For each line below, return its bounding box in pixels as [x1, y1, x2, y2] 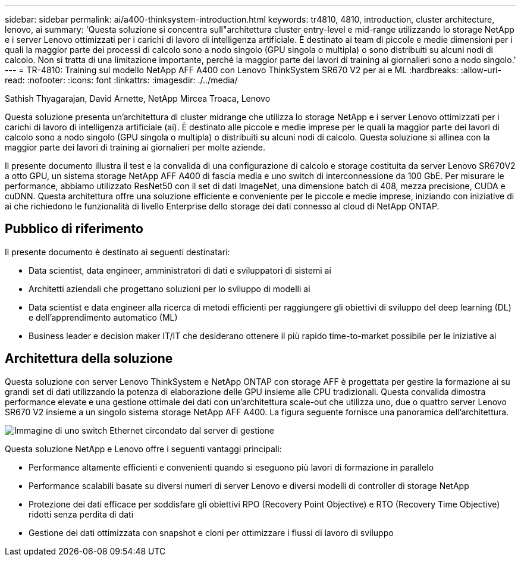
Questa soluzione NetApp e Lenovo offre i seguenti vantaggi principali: [5, 443, 282, 454]
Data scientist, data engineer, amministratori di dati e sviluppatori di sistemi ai [29, 265, 331, 275]
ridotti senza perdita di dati [29, 509, 134, 519]
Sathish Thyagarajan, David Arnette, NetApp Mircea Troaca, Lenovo [5, 93, 271, 104]
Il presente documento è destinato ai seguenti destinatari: [5, 246, 230, 257]
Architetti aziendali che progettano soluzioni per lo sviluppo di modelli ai [29, 283, 310, 294]
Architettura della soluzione [5, 351, 173, 366]
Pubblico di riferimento [5, 221, 143, 237]
